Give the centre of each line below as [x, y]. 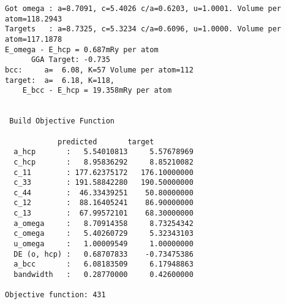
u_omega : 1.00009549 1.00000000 [103, 244]
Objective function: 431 [55, 295]
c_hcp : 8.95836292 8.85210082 [103, 162]
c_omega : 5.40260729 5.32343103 [103, 234]
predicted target [106, 142]
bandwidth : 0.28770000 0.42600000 [103, 275]
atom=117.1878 [34, 39]
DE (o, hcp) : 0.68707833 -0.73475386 [103, 254]
